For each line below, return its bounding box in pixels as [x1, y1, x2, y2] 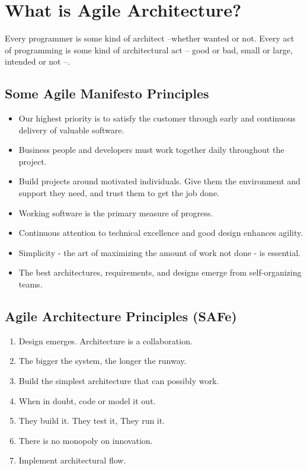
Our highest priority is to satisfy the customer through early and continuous [18, 112, 296, 124]
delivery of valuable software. [18, 123, 124, 136]
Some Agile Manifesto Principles [5, 84, 209, 103]
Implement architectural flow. [18, 454, 126, 466]
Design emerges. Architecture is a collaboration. [18, 334, 193, 347]
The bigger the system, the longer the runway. [18, 354, 187, 367]
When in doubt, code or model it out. [18, 394, 156, 407]
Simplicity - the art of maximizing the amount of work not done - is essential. [18, 246, 300, 258]
